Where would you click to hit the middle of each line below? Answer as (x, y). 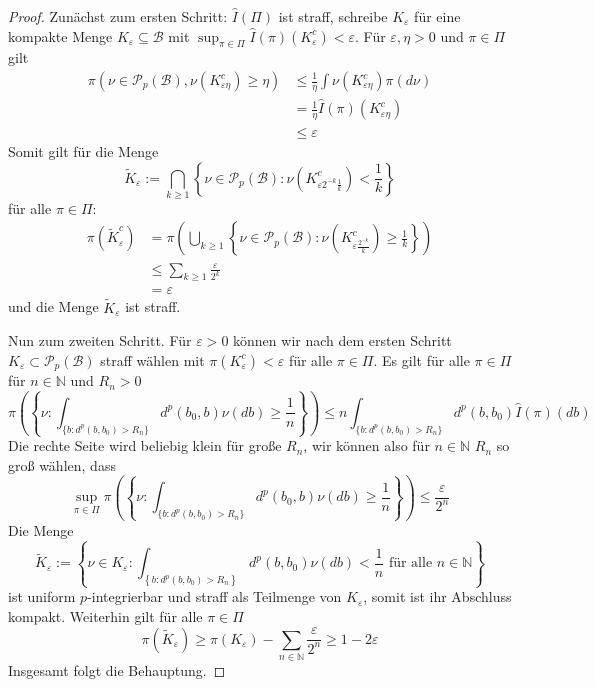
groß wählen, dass (62, 464)
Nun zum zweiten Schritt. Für (100, 340)
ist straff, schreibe (333, 16)
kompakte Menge (60, 35)
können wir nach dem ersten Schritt (342, 340)
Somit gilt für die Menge (83, 150)
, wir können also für (366, 445)
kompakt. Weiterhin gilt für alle (105, 615)
